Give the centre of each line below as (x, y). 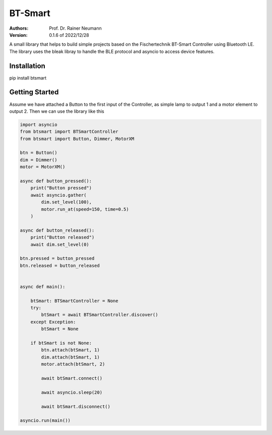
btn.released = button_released (60, 265)
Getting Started (34, 92)
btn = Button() (39, 153)
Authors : (19, 28)
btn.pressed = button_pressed (57, 259)
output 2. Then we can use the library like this (57, 111)
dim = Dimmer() (39, 160)
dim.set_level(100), (66, 202)
